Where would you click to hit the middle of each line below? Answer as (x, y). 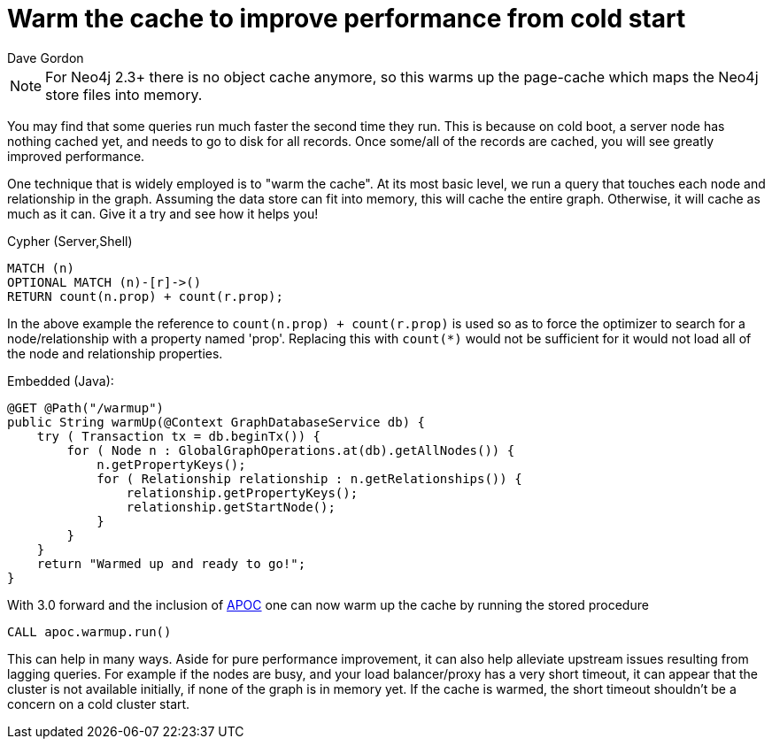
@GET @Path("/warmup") (86, 408)
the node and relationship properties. (115, 353)
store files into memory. (124, 94)
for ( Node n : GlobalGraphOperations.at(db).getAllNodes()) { (291, 450)
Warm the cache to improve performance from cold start (347, 19)
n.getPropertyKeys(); (171, 464)
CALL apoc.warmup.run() (89, 631)
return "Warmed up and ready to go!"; (171, 563)
